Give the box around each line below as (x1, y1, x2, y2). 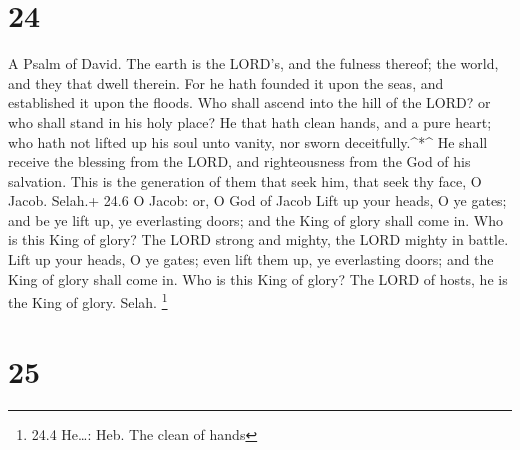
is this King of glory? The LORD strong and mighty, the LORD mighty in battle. (8, 229, 509, 250)
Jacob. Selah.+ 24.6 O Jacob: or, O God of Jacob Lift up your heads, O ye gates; (8, 190, 507, 211)
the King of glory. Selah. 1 (8, 289, 168, 312)
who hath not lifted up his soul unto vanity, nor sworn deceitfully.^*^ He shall (8, 131, 488, 152)
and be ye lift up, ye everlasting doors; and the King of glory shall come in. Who (8, 209, 504, 230)
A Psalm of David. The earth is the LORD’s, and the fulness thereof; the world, (8, 53, 499, 74)
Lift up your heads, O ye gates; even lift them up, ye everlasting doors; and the (8, 249, 494, 270)
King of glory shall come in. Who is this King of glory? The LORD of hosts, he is (8, 268, 508, 289)
